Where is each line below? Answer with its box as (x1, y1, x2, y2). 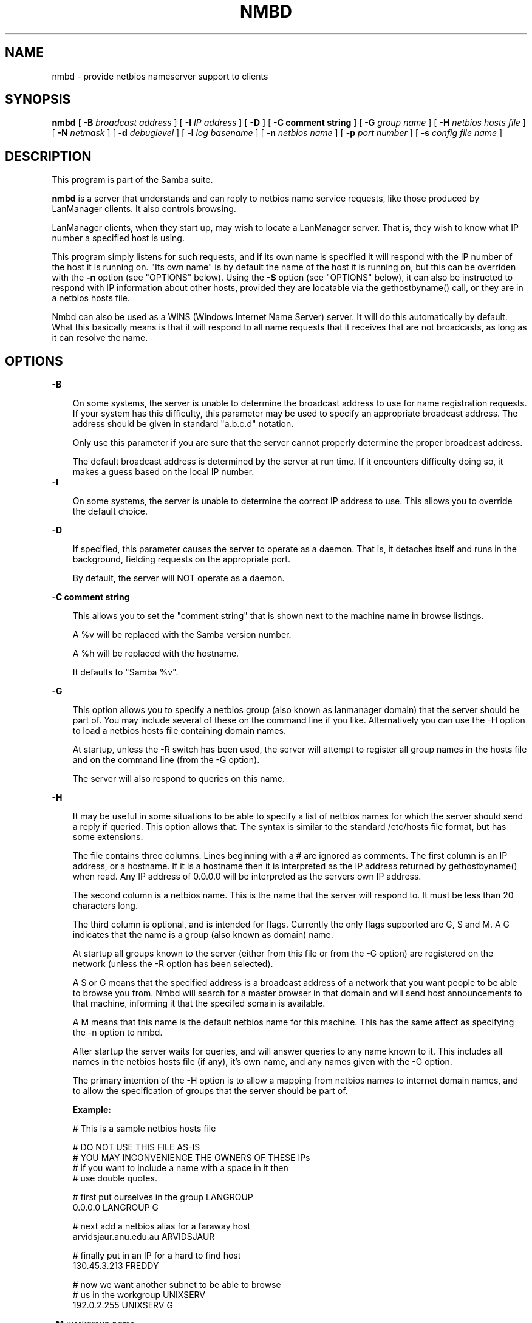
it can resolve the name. (52, 332, 148, 343)
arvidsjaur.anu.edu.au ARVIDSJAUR (72, 1231, 215, 1242)
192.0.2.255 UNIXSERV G (72, 1300, 173, 1311)
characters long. (72, 900, 138, 911)
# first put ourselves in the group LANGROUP (72, 1192, 253, 1203)
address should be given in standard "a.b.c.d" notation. (72, 419, 294, 429)
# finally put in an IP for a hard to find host (72, 1250, 241, 1261)
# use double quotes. (72, 1173, 157, 1184)
